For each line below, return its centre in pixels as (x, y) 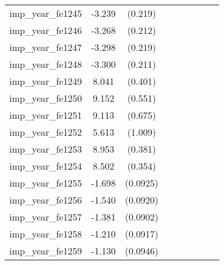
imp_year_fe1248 (46, 64)
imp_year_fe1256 (46, 200)
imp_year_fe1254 (46, 166)
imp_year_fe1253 (46, 149)
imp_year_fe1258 (46, 234)
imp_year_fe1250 (46, 98)
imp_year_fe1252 (46, 132)
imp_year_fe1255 (46, 183)
